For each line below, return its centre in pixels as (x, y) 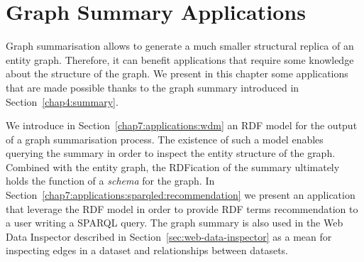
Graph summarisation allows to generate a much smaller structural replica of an (180, 46)
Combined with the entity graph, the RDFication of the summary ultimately (173, 167)
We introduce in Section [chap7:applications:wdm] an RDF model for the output (182, 125)
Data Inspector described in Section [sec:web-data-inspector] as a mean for (169, 236)
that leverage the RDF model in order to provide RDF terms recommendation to (182, 208)
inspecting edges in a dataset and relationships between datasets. (147, 250)
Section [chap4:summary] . (62, 101)
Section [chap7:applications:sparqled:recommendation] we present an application (181, 195)
